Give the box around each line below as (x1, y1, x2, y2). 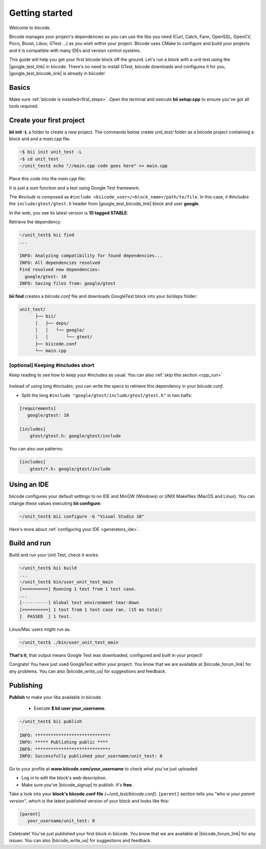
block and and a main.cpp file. (9, 136, 71, 142)
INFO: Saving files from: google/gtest (19, 281, 116, 286)
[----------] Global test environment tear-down (19, 600, 139, 606)
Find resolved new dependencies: (19, 267, 100, 273)
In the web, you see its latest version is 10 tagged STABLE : (9, 210, 129, 216)
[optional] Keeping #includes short (9, 362, 95, 368)
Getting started (9, 7, 73, 18)
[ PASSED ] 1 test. (19, 614, 72, 619)
